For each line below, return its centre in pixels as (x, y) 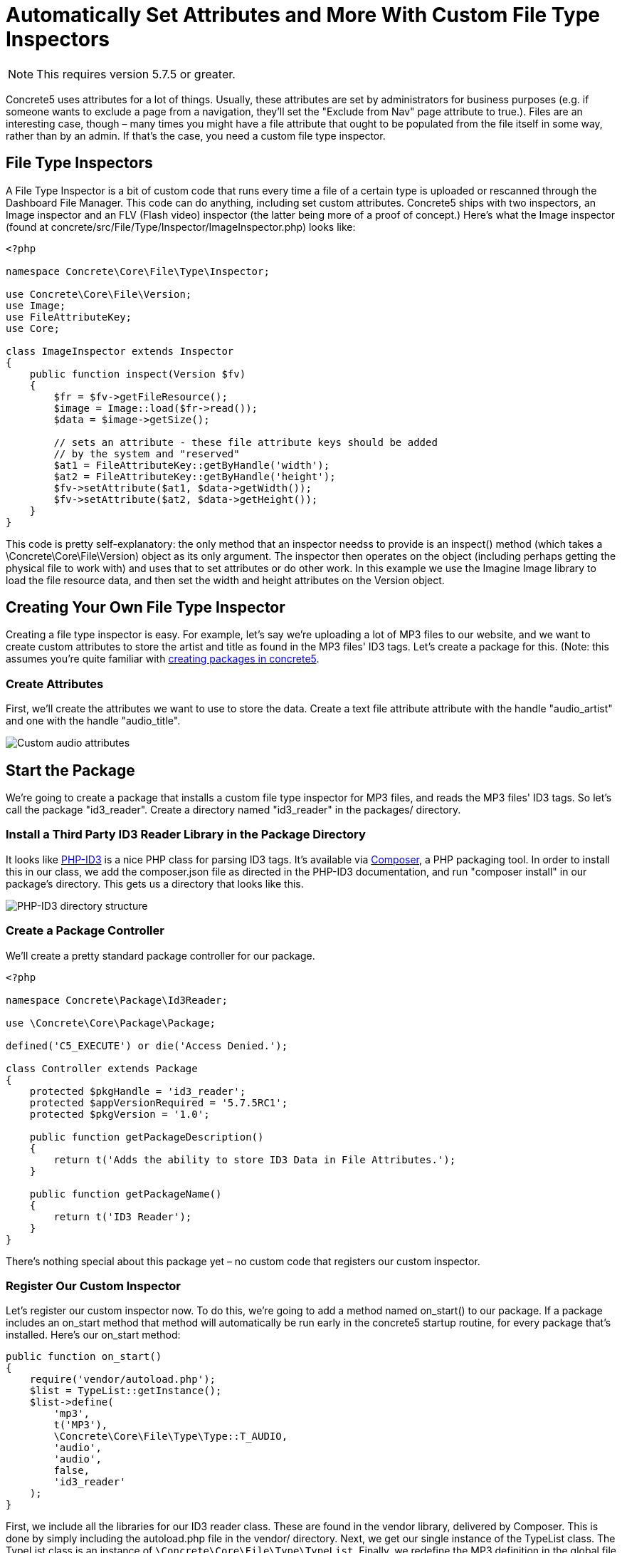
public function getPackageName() (126, 1194)
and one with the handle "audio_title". (93, 721)
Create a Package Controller (85, 931)
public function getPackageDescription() (147, 1137)
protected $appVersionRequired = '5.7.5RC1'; (159, 1102)
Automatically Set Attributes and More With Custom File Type (303, 15)
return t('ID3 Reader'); (123, 1216)
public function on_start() (84, 1357)
